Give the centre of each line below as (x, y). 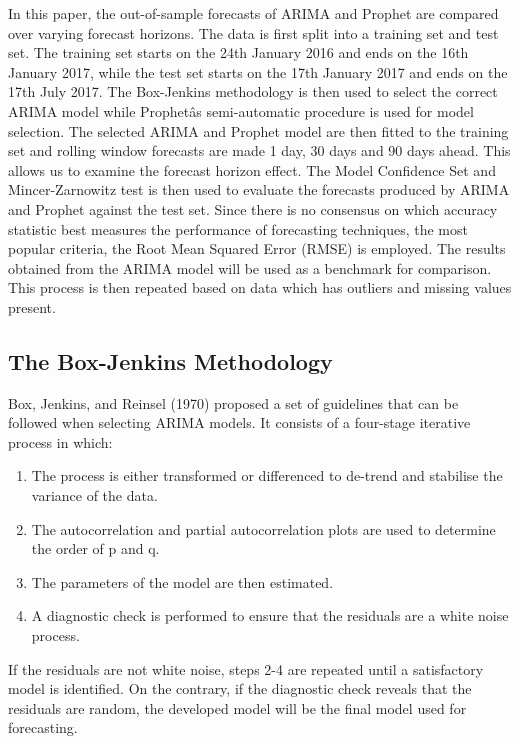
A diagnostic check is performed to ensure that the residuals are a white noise (270, 615)
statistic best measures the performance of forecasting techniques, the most (238, 228)
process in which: (60, 441)
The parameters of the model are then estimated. (182, 581)
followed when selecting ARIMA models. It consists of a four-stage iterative (239, 422)
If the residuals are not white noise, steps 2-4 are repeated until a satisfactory (246, 668)
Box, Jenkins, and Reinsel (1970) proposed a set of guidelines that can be (233, 402)
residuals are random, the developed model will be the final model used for (237, 707)
